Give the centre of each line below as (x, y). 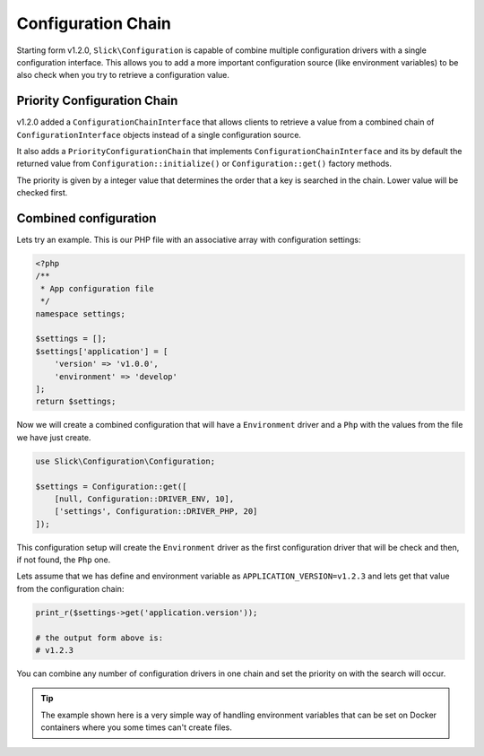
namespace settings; (80, 313)
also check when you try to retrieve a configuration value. (123, 75)
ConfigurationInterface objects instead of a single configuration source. (159, 135)
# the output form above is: (99, 638)
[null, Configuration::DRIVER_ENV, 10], (144, 499)
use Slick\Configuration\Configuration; (125, 461)
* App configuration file (97, 288)
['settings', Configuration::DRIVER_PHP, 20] (156, 512)
